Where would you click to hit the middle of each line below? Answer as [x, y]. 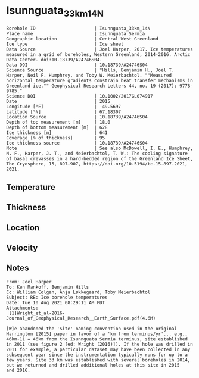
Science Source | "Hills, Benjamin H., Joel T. [90, 70]
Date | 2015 [58, 101]
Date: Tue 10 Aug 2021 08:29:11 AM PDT [56, 302]
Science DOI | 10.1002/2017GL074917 [80, 96]
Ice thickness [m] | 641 [57, 132]
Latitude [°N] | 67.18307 [63, 112]
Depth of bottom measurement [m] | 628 [57, 127]
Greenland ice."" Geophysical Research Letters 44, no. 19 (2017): [92, 86]
